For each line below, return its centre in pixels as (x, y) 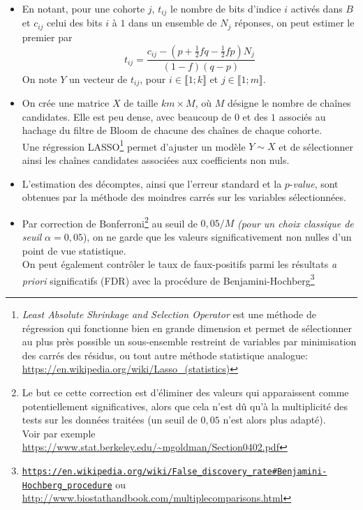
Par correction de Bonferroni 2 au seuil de (110, 222)
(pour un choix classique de (296, 223)
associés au (302, 116)
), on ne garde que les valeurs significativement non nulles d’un (217, 237)
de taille (141, 102)
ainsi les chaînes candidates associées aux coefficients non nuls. (156, 160)
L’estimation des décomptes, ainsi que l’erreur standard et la (152, 183)
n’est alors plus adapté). (274, 420)
